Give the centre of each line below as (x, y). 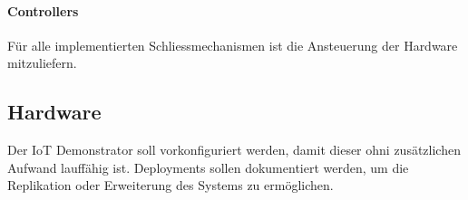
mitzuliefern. (42, 63)
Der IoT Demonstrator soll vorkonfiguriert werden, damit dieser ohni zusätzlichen (234, 150)
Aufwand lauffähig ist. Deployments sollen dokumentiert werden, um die (208, 167)
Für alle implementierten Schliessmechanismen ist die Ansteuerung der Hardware (233, 45)
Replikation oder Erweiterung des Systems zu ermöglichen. (171, 185)
